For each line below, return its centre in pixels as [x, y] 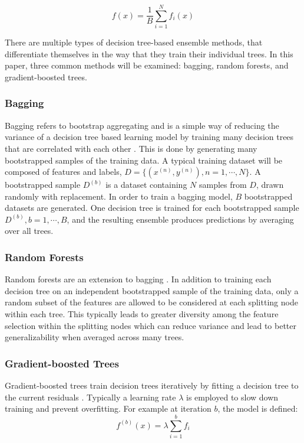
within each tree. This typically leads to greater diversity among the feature [142, 314]
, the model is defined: [258, 408]
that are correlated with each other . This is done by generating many [131, 148]
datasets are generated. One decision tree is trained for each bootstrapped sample [152, 208]
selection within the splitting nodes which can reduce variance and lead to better [151, 325]
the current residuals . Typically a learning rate [90, 397]
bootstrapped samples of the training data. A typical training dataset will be [144, 160]
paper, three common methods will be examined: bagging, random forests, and [147, 65]
